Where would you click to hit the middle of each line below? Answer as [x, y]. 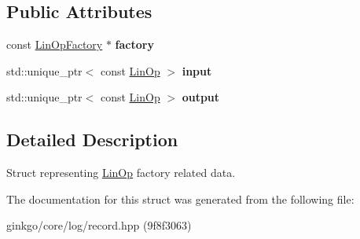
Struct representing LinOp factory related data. [121, 173]
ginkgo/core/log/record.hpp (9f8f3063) [99, 225]
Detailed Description [92, 140]
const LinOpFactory [55, 44]
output [201, 97]
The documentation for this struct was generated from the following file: [180, 199]
